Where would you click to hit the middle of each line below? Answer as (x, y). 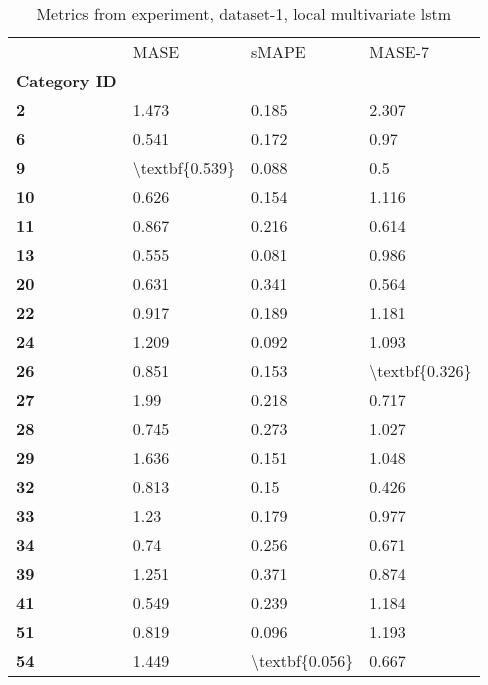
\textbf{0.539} (183, 167)
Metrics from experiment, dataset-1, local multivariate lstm (244, 13)
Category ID (66, 80)
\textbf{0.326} (420, 370)
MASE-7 (399, 51)
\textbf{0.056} (302, 660)
